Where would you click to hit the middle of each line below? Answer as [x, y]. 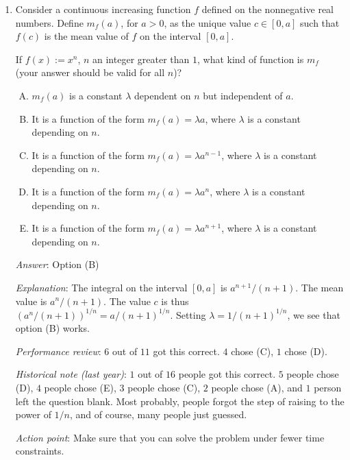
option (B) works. [52, 328]
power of [33, 414]
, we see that [314, 314]
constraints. [40, 451]
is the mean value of [86, 36]
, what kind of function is [250, 59]
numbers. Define [49, 22]
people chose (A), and [257, 387]
